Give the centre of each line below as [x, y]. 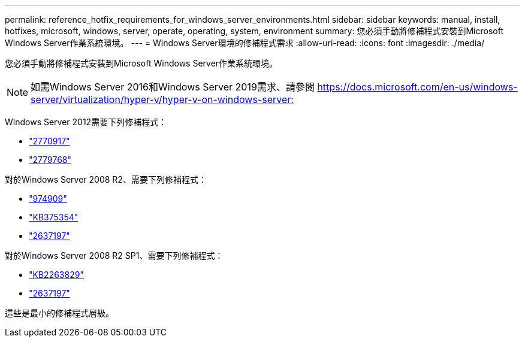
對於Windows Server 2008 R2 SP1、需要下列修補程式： [114, 255]
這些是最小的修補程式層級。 [59, 313]
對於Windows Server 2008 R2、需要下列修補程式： [106, 179]
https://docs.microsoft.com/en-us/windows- [417, 87]
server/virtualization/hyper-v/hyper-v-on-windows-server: [162, 99]
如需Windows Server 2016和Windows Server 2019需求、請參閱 [173, 87]
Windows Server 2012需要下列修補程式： [86, 122]
